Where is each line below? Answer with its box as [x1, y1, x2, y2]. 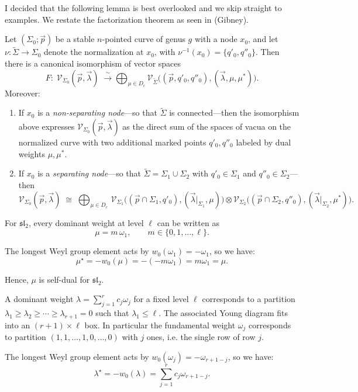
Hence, [5, 273, 29, 285]
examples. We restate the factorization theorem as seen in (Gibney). [5, 13, 249, 25]
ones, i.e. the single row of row [146, 331, 256, 343]
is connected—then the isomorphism [169, 106, 300, 119]
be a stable [55, 33, 95, 45]
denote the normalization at [44, 46, 144, 58]
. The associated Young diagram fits [159, 307, 288, 319]
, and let [248, 33, 278, 45]
